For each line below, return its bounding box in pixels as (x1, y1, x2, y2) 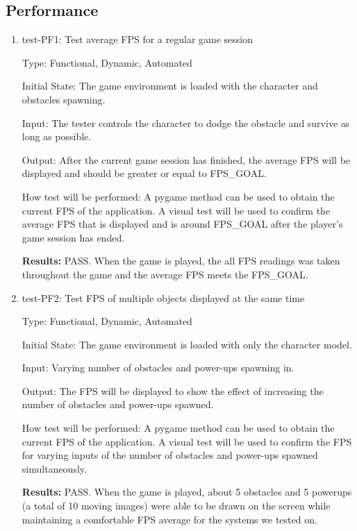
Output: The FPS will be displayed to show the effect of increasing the (22, 383, 324, 398)
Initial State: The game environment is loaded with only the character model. (22, 337, 352, 351)
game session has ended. (22, 230, 125, 244)
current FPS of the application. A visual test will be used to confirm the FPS (22, 434, 352, 448)
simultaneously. (22, 461, 87, 475)
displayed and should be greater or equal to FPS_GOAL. (22, 166, 267, 180)
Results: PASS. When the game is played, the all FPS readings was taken (22, 253, 340, 268)
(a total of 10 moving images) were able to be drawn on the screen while (22, 498, 331, 513)
